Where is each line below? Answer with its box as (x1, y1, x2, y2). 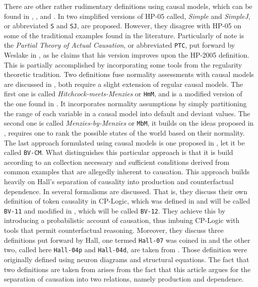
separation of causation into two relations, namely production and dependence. (4, 274, 244, 284)
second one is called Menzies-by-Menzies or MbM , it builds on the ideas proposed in (4, 118, 254, 128)
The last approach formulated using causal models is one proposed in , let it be (4, 137, 245, 147)
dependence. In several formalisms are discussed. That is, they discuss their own (4, 186, 248, 196)
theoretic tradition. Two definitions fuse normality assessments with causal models (4, 69, 254, 79)
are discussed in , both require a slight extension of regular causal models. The (4, 78, 243, 89)
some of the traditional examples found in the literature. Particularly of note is (4, 30, 244, 40)
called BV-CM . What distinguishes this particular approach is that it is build (4, 147, 233, 157)
